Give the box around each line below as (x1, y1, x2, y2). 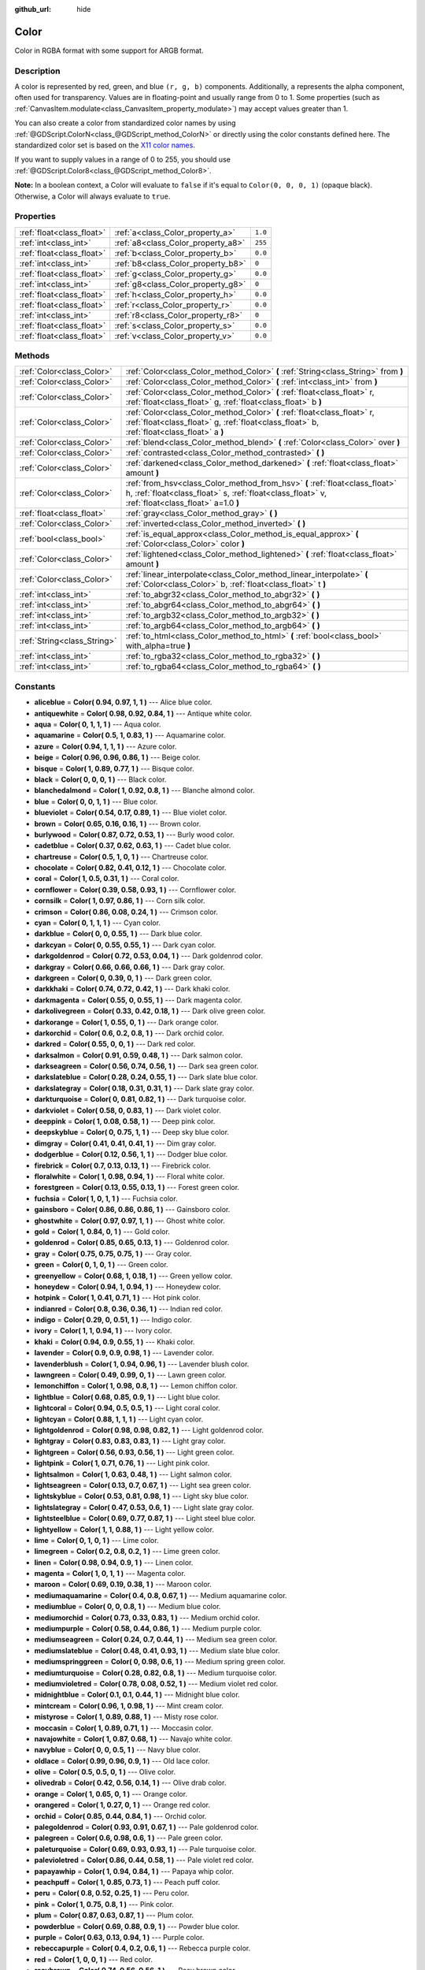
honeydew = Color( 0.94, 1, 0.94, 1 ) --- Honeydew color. (34, 1281, 221, 1292)
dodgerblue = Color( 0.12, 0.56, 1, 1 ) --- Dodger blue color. (34, 1150, 228, 1159)
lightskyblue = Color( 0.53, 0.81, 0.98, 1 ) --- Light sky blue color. (34, 1492, 249, 1501)
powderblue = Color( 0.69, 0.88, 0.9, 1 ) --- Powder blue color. (34, 1921, 240, 1931)
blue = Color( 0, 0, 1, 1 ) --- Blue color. (34, 797, 158, 806)
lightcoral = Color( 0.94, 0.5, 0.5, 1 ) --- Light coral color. (34, 1403, 220, 1413)
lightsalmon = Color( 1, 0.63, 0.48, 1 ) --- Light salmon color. (34, 1470, 232, 1479)
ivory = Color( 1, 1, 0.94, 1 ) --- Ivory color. (34, 1326, 172, 1336)
